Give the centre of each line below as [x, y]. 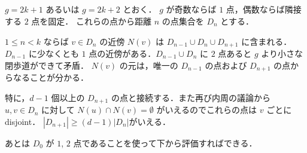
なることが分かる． [51, 77]
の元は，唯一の [149, 65]
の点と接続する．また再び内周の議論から [191, 97]
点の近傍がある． [122, 53]
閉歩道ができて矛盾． [47, 65]
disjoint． [23, 121]
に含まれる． [267, 41]
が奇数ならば [191, 9]
